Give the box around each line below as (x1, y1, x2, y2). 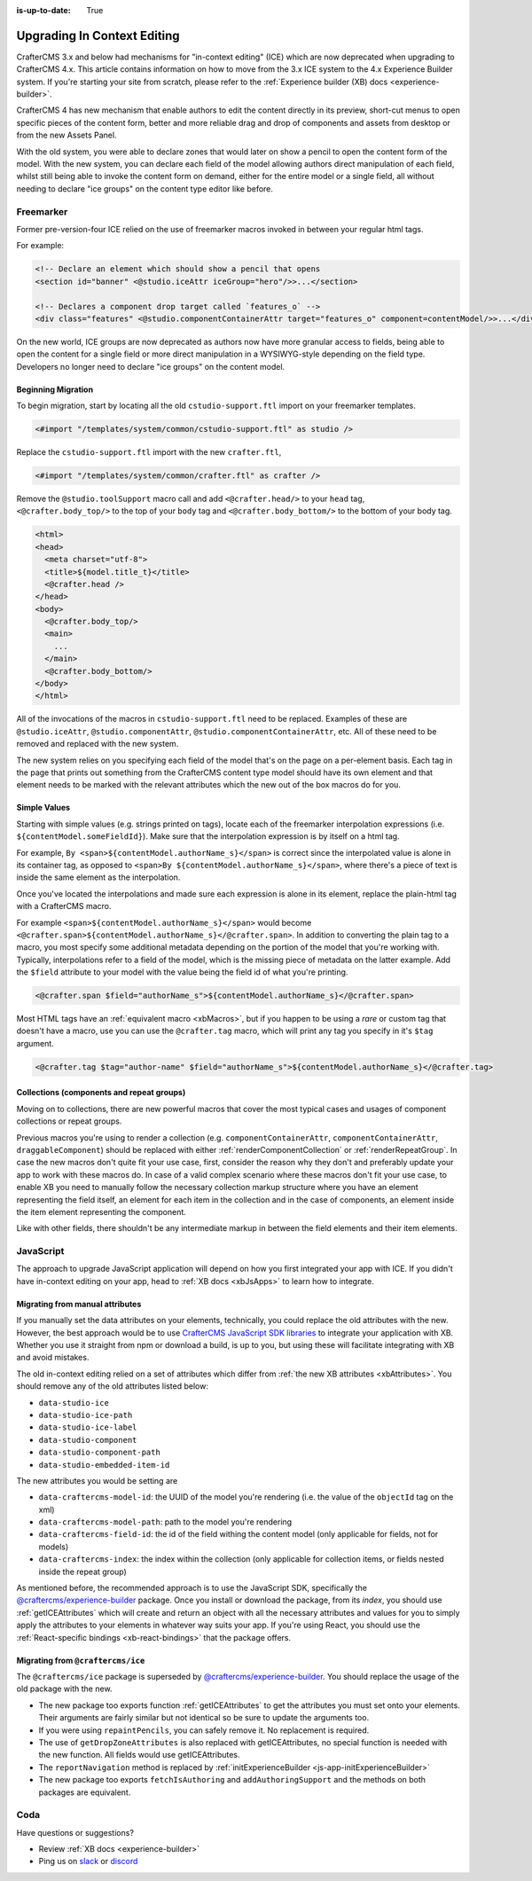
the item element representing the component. (16, 1206, 186, 1217)
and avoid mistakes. (16, 1352, 90, 1363)
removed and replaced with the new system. (16, 739, 179, 749)
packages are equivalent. (38, 1787, 131, 1798)
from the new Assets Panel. (16, 129, 117, 141)
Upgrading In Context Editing (16, 27, 181, 43)
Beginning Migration (16, 384, 93, 395)
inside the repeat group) (38, 1566, 128, 1577)
